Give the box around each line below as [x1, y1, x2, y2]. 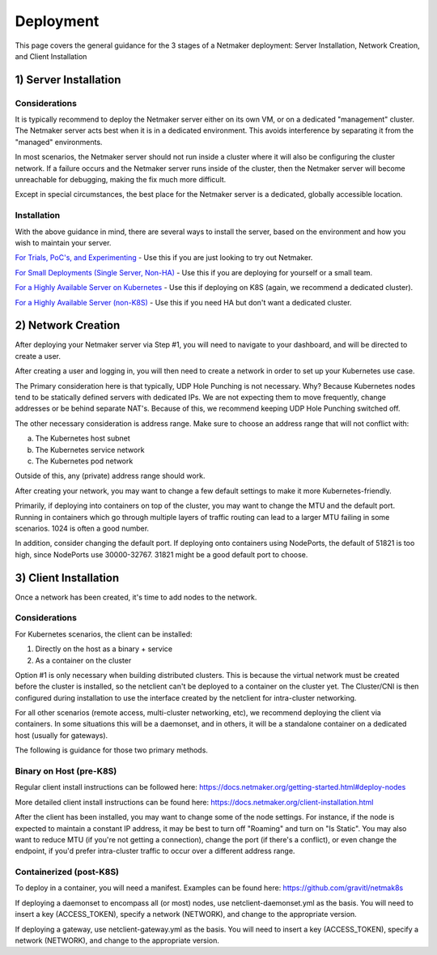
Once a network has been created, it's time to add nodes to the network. [15, 592, 257, 602]
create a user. [15, 351, 61, 360]
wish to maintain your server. [15, 237, 112, 247]
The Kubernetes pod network [35, 456, 134, 466]
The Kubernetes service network [35, 445, 145, 454]
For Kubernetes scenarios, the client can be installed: [15, 629, 193, 639]
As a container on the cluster [35, 655, 132, 665]
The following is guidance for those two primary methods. [15, 745, 208, 755]
